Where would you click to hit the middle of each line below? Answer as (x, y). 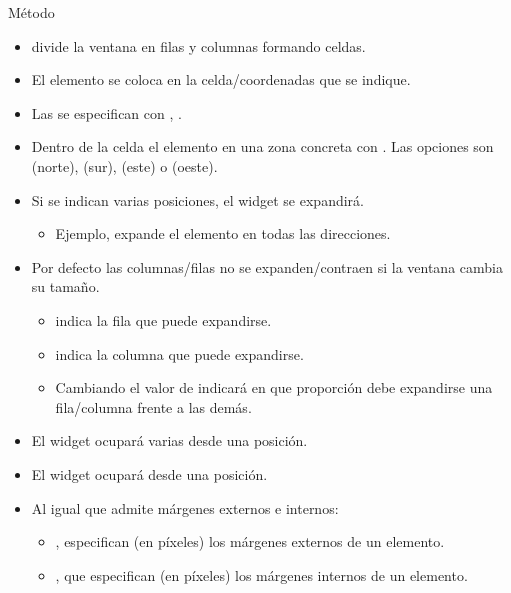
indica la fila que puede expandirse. (163, 319)
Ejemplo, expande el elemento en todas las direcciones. (223, 233)
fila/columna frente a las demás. (153, 406)
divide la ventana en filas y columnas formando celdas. (198, 45)
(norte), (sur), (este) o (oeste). (124, 165)
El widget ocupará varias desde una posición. (169, 440)
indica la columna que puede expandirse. (179, 353)
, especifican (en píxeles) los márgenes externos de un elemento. (250, 541)
